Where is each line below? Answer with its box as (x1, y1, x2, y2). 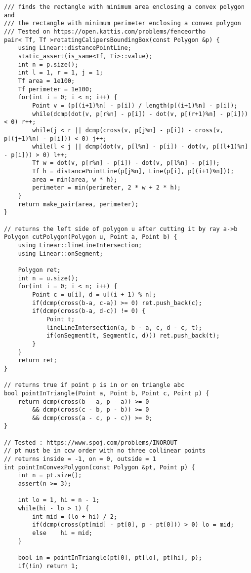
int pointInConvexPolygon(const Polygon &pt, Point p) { (4, 463, 195, 471)
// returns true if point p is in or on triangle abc (4, 382, 185, 389)
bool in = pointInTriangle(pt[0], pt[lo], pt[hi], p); (18, 554, 202, 561)
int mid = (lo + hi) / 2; (32, 513, 118, 520)
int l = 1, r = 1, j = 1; (18, 69, 103, 76)
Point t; (46, 315, 75, 323)
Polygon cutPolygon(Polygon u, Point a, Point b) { (4, 233, 177, 241)
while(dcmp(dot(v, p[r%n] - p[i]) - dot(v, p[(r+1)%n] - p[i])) (32, 110, 248, 117)
